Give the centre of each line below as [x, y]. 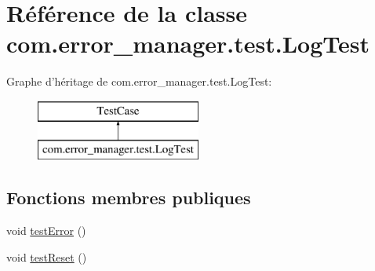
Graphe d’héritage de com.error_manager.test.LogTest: [139, 81]
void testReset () [47, 256]
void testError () [46, 231]
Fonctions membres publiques [129, 198]
